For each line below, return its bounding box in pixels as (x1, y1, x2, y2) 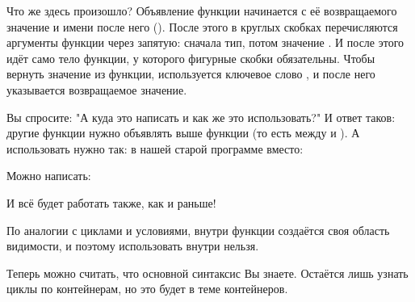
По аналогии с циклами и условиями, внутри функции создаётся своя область (6, 221, 390, 238)
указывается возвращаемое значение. (6, 81, 187, 98)
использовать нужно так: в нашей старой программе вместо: (6, 140, 304, 157)
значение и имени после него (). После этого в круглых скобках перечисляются (6, 18, 398, 35)
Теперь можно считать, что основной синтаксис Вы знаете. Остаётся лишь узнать (6, 264, 409, 281)
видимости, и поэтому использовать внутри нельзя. (6, 237, 259, 254)
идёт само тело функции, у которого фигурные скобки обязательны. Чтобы (6, 49, 375, 66)
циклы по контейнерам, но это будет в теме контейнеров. (6, 280, 288, 297)
